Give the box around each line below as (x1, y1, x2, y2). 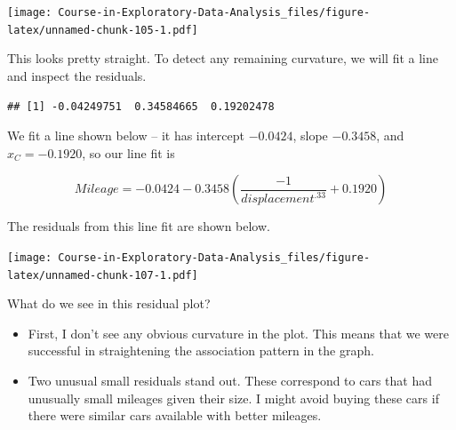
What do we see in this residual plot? (7, 294, 211, 313)
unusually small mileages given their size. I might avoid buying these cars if (28, 388, 439, 407)
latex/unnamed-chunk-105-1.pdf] (7, 23, 198, 36)
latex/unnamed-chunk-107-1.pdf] (7, 268, 198, 282)
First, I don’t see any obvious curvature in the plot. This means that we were (28, 323, 449, 342)
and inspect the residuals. (7, 66, 147, 84)
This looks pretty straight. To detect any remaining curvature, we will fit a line (7, 49, 438, 68)
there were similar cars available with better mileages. (28, 406, 322, 425)
